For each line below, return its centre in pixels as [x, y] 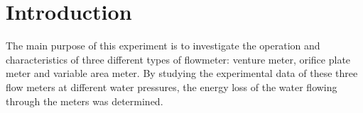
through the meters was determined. [85, 101]
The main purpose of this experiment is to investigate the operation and [163, 46]
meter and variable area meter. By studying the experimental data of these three [182, 73]
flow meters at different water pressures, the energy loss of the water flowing [172, 87]
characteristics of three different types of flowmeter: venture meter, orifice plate [178, 59]
